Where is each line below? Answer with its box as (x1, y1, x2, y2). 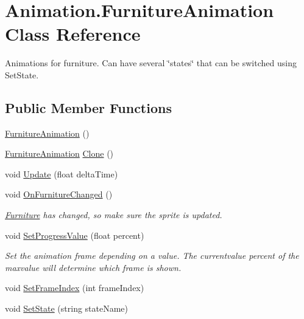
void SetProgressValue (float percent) (5, 228, 144, 241)
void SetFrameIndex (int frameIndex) (5, 281, 144, 294)
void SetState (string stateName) (5, 302, 129, 315)
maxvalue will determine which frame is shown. (5, 261, 182, 273)
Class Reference (5, 21, 141, 46)
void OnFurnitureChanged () (5, 188, 113, 201)
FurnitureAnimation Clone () (5, 147, 114, 160)
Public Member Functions (5, 98, 172, 117)
